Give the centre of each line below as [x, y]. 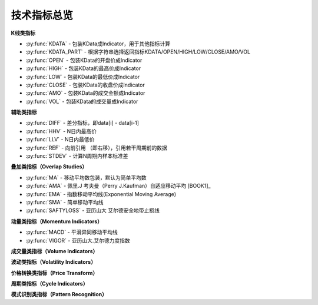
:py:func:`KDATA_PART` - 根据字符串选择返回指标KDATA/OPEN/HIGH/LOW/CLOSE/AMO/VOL [138, 52]
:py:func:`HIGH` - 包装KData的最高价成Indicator [83, 68]
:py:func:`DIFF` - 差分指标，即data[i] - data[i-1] [82, 123]
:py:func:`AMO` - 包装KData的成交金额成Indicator [85, 93]
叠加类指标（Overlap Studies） [49, 167]
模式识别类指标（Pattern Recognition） [59, 294]
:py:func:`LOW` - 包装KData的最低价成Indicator [83, 77]
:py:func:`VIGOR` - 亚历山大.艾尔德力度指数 [78, 240]
